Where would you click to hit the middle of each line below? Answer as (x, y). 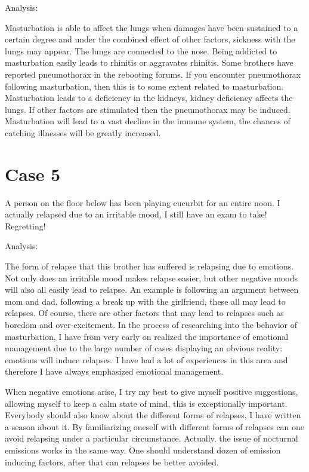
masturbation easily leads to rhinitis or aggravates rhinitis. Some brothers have (149, 62)
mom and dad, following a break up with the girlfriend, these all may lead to (145, 301)
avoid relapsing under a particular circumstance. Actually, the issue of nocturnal (152, 438)
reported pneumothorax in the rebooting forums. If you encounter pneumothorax (153, 74)
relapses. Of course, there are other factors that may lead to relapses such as (144, 313)
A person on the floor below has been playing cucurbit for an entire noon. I (143, 202)
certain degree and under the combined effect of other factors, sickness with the (150, 39)
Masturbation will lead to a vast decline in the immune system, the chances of (148, 121)
